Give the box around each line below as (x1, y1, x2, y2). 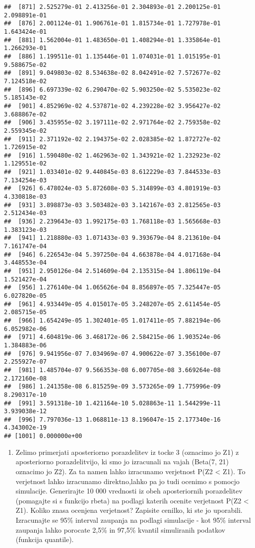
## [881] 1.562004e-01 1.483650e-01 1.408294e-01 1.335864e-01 (4, 36, 221, 44)
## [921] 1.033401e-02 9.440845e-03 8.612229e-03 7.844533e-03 (4, 168, 221, 176)
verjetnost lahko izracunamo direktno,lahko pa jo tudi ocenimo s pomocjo (15, 476, 240, 486)
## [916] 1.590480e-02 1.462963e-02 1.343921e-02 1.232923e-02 (4, 152, 221, 159)
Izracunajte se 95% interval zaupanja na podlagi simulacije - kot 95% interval (15, 514, 251, 525)
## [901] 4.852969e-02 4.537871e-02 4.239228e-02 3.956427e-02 (4, 102, 221, 110)
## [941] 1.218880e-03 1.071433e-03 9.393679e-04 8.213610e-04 (4, 234, 221, 242)
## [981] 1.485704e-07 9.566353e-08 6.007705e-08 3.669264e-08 (4, 366, 221, 374)
